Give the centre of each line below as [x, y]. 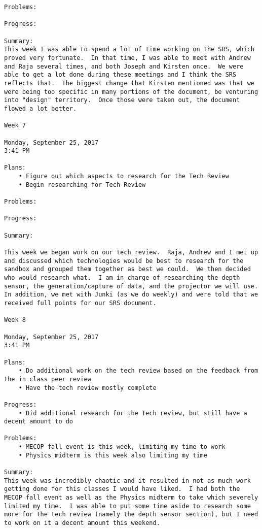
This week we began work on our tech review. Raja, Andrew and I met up [131, 253]
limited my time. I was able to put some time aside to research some [127, 506]
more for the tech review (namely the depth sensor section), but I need [131, 515]
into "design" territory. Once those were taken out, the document [122, 100]
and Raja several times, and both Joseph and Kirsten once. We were [124, 66]
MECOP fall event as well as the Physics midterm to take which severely [131, 498]
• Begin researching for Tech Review [82, 185]
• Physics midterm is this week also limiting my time [113, 455]
